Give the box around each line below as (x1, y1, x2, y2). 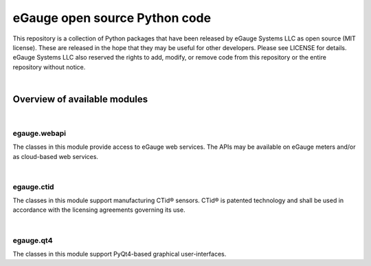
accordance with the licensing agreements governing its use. (12, 206, 185, 214)
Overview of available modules (12, 93, 148, 105)
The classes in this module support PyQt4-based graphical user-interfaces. (12, 250, 227, 258)
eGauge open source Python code (12, 10, 212, 25)
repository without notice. (12, 62, 86, 71)
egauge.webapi (12, 128, 67, 138)
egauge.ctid (12, 182, 54, 191)
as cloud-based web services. (12, 152, 99, 160)
